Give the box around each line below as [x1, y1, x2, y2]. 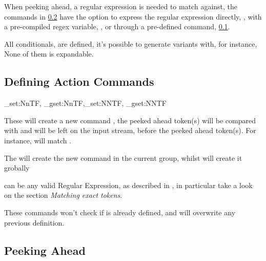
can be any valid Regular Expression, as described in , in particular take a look [4, 179, 253, 190]
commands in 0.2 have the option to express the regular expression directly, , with [4, 11, 262, 22]
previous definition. [4, 217, 65, 228]
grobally [4, 162, 30, 173]
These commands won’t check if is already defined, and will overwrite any [4, 207, 236, 217]
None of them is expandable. [4, 48, 94, 59]
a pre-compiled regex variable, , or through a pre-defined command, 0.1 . [4, 21, 230, 32]
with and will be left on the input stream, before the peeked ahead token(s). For [4, 125, 256, 136]
